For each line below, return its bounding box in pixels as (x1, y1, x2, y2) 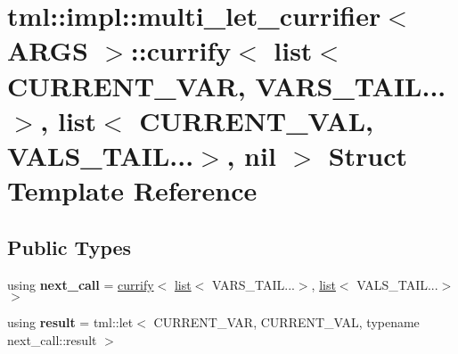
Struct (328, 136, 408, 173)
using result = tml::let (7, 313, 134, 332)
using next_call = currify (7, 275, 154, 293)
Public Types (7, 233, 132, 260)
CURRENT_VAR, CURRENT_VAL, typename (153, 313, 420, 332)
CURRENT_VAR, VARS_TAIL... (7, 67, 446, 103)
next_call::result (7, 330, 97, 349)
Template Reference (7, 172, 258, 209)
